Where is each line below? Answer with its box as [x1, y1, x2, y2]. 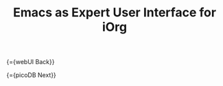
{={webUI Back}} [6, 58, 55, 66]
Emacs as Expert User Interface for [12, 5, 217, 20]
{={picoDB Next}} [6, 71, 56, 79]
